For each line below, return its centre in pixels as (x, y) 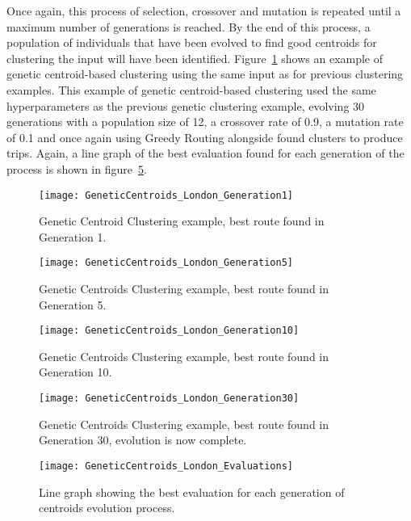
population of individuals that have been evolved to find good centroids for (192, 42)
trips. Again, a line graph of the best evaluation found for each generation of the (205, 153)
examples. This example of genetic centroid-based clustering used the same (191, 89)
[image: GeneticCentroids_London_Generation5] (166, 263)
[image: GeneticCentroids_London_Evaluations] (166, 466)
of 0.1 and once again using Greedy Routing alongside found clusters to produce (205, 137)
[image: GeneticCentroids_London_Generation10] (169, 331)
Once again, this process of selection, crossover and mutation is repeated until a (204, 11)
